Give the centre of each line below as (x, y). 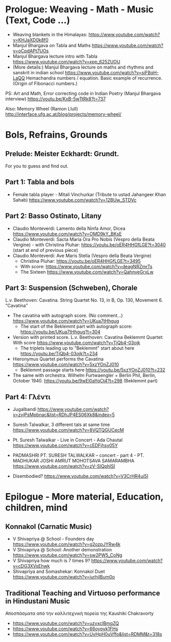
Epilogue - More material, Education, (84, 497)
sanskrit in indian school (38, 72)
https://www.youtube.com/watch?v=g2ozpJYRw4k (67, 544)
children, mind (36, 508)
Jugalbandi (25, 409)
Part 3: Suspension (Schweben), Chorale (71, 288)
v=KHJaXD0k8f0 (30, 40)
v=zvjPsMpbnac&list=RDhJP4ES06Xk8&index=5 (64, 415)
